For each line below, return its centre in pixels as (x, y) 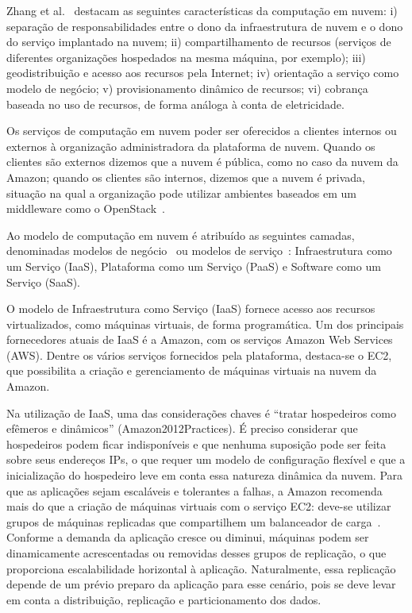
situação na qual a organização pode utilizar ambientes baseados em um (181, 193)
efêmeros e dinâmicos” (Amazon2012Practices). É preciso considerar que (182, 428)
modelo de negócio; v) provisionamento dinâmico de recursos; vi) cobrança (187, 88)
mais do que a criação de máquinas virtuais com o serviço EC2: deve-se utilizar (199, 506)
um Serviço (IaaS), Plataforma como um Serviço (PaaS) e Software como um (194, 266)
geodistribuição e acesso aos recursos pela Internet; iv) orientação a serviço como (203, 73)
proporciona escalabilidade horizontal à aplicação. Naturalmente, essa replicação (201, 568)
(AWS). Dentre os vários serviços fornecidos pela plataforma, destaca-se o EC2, (199, 355)
